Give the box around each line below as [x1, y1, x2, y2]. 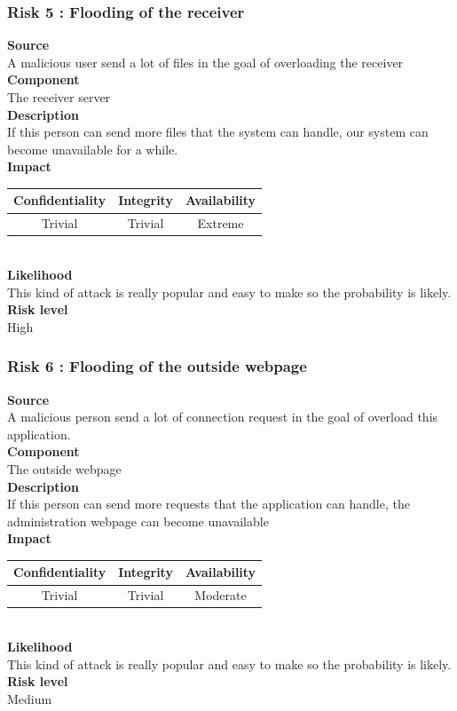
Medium [7, 689, 52, 707]
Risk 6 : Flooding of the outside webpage [7, 355, 307, 377]
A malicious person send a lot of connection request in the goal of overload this [7, 407, 438, 426]
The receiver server [7, 88, 111, 106]
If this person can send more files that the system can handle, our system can [7, 122, 429, 141]
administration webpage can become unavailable [7, 511, 269, 530]
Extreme [197, 214, 244, 233]
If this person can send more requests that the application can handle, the [7, 494, 410, 513]
